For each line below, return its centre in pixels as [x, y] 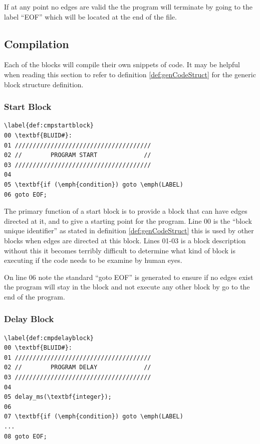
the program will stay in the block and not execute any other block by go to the [127, 287]
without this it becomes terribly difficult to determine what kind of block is [120, 250]
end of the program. [35, 296]
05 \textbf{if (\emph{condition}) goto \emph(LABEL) [94, 184]
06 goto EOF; [26, 194]
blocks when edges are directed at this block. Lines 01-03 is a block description [125, 240]
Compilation [37, 43]
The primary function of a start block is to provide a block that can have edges [126, 211]
